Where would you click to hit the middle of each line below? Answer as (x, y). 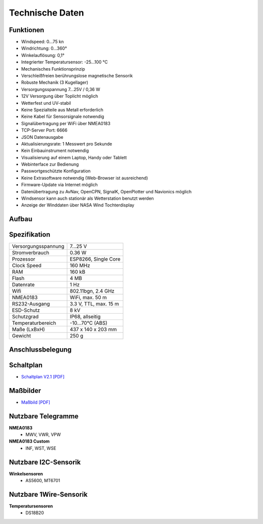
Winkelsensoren (26, 474)
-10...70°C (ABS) (89, 323)
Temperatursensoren (31, 506)
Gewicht (21, 336)
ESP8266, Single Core (95, 259)
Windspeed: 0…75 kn (43, 42)
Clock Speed (27, 265)
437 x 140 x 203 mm (93, 330)
